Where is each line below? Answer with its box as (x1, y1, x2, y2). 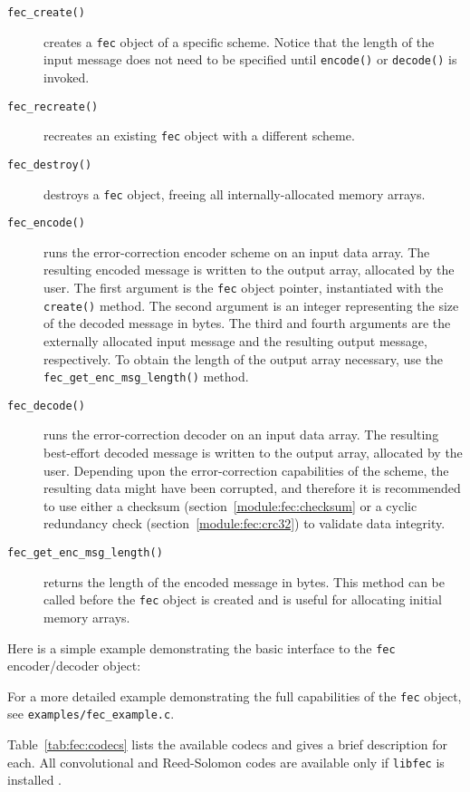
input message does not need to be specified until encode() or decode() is (43, 50, 457, 69)
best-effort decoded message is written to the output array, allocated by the (43, 443, 463, 462)
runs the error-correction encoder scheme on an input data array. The (43, 242, 430, 261)
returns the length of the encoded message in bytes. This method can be (43, 572, 445, 591)
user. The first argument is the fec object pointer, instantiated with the (43, 278, 444, 297)
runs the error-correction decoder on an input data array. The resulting (43, 425, 439, 444)
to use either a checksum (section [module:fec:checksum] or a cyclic (43, 496, 417, 515)
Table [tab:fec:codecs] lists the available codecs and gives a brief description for (7, 735, 447, 754)
